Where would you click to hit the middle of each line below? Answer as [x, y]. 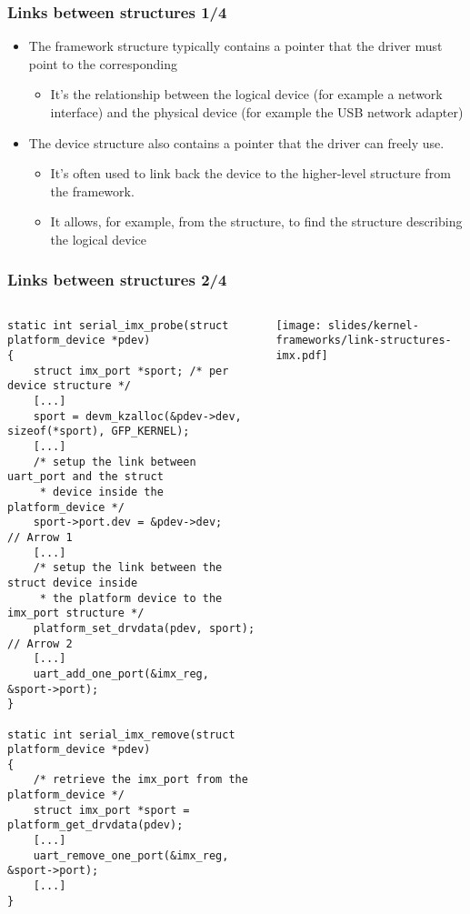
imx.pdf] [302, 356]
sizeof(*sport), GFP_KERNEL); [99, 432]
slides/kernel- [373, 325]
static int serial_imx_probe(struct [118, 325]
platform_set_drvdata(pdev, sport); [144, 628]
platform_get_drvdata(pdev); [95, 825]
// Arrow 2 [40, 643]
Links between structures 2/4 [117, 280]
